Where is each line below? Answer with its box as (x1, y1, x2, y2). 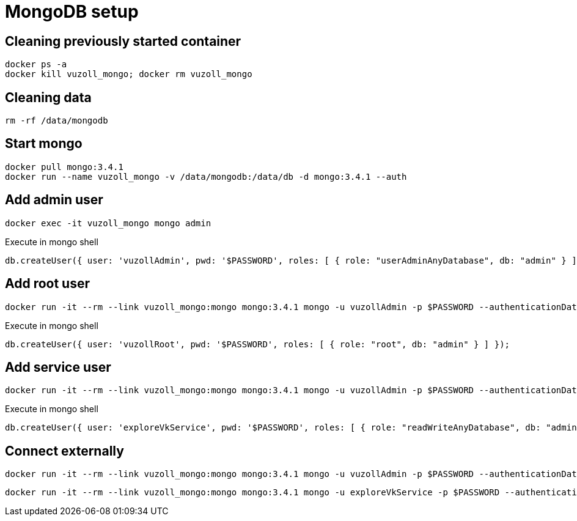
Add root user (5, 276, 90, 292)
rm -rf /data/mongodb (5, 116, 108, 126)
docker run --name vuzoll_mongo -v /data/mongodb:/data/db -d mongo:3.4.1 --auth (5, 171, 407, 182)
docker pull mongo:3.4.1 (5, 161, 123, 172)
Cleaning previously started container (5, 33, 241, 49)
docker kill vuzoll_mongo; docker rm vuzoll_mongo (5, 69, 252, 79)
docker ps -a (5, 59, 67, 70)
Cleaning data (5, 89, 92, 105)
